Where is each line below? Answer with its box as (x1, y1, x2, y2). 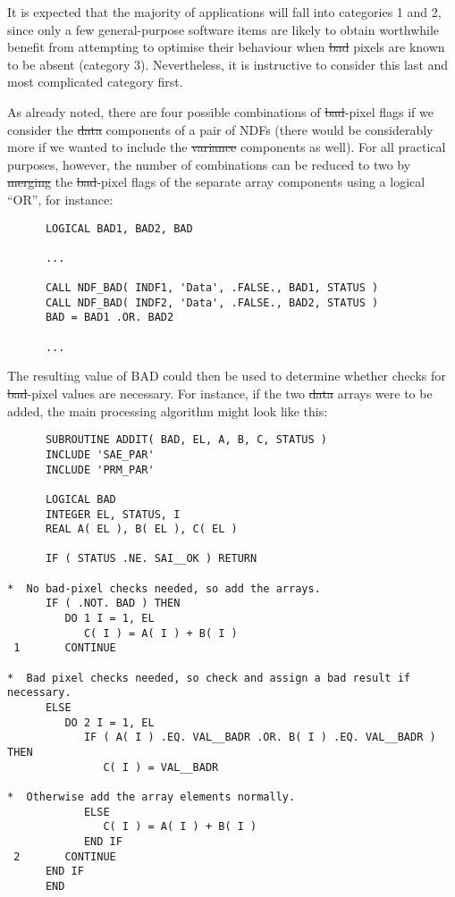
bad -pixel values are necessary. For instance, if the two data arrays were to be (7, 384, 433, 403)
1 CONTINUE (13, 641, 116, 655)
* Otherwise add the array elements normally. (7, 790, 296, 803)
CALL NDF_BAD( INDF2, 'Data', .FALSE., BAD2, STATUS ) (45, 296, 379, 309)
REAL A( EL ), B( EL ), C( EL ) (45, 523, 238, 536)
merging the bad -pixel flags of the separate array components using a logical (7, 172, 426, 191)
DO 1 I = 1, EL (64, 612, 155, 625)
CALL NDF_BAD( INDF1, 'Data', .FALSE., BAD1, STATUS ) (45, 281, 379, 295)
